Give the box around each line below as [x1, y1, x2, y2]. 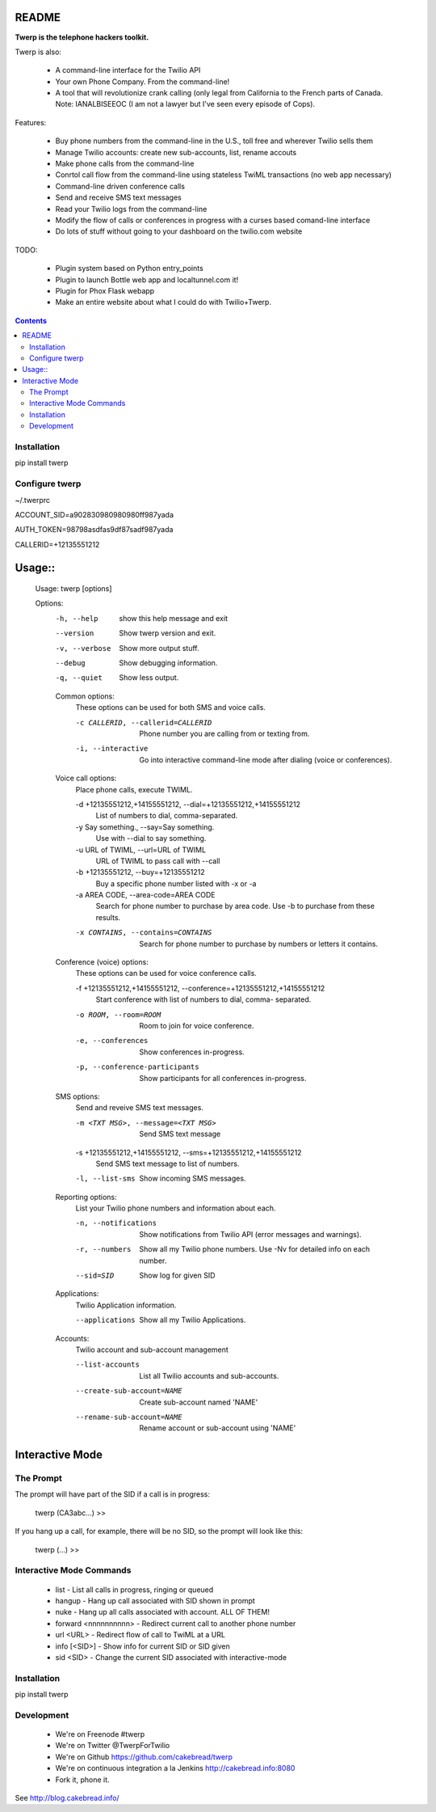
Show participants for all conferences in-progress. [139, 1073, 307, 1083]
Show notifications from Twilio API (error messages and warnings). [139, 1229, 363, 1239]
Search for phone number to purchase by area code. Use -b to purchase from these [95, 902, 375, 911]
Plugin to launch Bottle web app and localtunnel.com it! [55, 275, 239, 285]
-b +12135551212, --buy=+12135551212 [75, 868, 205, 877]
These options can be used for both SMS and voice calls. [75, 703, 266, 712]
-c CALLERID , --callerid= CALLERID [75, 718, 212, 727]
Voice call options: [55, 773, 117, 784]
